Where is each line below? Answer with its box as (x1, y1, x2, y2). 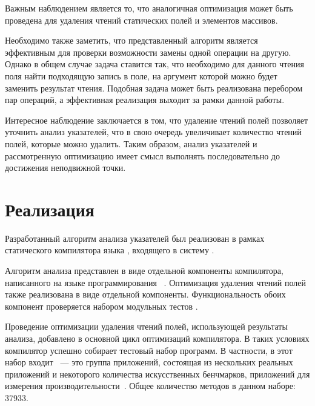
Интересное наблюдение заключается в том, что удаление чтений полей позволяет (5, 113, 308, 126)
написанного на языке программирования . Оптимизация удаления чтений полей (5, 276, 306, 288)
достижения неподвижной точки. (5, 161, 126, 174)
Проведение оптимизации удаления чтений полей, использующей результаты (5, 320, 288, 333)
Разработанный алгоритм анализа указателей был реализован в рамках (5, 231, 265, 244)
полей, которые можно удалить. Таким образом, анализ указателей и (5, 137, 257, 150)
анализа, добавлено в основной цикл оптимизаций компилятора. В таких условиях (5, 332, 310, 344)
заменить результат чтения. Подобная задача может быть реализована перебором (5, 81, 303, 94)
